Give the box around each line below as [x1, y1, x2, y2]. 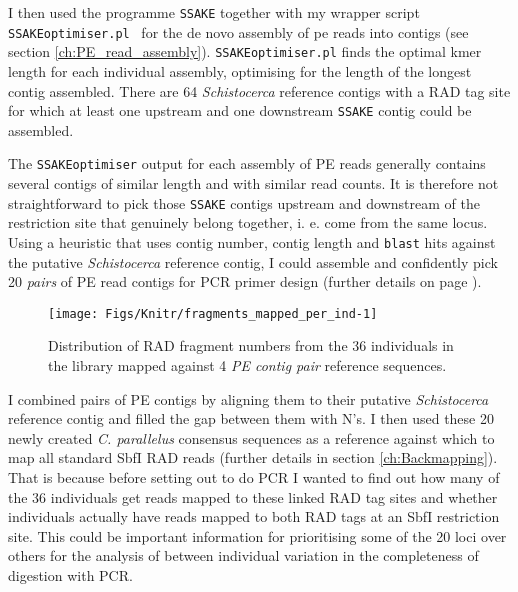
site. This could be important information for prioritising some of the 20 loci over [8, 525, 507, 546]
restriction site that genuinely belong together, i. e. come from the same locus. [8, 212, 488, 233]
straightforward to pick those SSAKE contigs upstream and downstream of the [8, 192, 480, 213]
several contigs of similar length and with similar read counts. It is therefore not [8, 173, 499, 194]
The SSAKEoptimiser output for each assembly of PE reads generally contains [8, 153, 486, 174]
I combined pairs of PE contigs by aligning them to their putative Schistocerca [8, 388, 489, 409]
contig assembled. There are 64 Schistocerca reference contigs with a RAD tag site [8, 80, 511, 101]
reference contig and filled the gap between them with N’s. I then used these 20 [8, 408, 494, 429]
